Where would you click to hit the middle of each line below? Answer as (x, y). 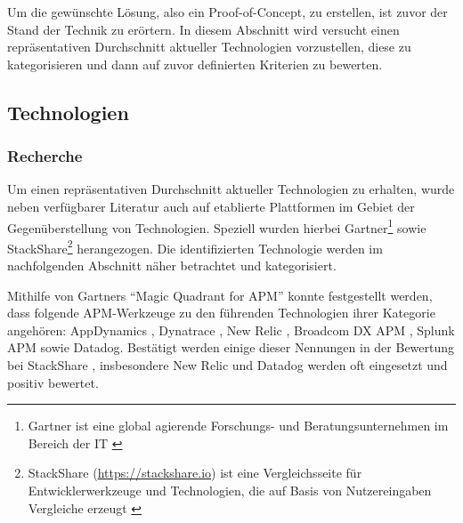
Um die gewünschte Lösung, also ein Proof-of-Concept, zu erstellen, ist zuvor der (227, 12)
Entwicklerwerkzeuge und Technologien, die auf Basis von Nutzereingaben (230, 490)
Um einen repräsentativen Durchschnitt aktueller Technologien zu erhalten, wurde (231, 189)
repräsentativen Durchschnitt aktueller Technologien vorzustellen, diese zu (209, 47)
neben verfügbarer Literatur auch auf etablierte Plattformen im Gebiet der (211, 206)
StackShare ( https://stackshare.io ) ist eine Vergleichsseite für (195, 473)
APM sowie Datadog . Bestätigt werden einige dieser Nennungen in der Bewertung (231, 347)
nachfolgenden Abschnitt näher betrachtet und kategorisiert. (172, 266)
